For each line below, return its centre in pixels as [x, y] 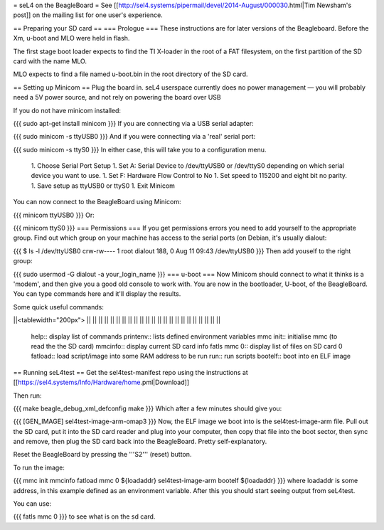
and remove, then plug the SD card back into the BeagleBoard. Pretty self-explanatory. [140, 442]
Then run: [27, 396]
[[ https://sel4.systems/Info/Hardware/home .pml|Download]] [101, 382]
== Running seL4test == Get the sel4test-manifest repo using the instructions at [130, 372]
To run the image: [39, 467]
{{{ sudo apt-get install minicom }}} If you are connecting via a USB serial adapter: [133, 123]
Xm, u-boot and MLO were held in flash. [71, 38]
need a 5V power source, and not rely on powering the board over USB [117, 97]
